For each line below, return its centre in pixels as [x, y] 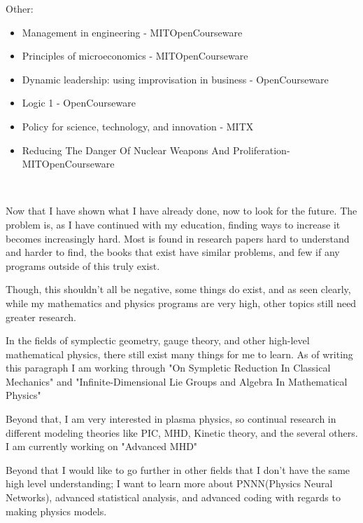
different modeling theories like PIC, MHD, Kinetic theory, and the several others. [182, 432]
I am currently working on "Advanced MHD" [102, 446]
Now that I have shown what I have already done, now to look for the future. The [181, 211]
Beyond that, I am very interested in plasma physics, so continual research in [171, 419]
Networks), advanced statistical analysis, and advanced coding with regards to [173, 497]
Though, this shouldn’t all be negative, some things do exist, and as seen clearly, [178, 289]
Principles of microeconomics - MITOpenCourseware [135, 56]
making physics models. [56, 511]
